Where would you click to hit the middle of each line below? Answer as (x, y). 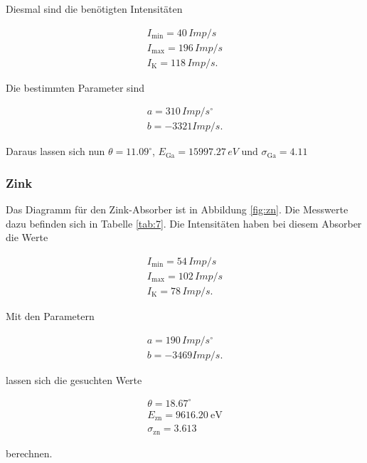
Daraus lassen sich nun (55, 151)
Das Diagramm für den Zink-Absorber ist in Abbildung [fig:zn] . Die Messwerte (177, 209)
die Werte (27, 237)
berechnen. (29, 453)
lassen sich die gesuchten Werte (74, 379)
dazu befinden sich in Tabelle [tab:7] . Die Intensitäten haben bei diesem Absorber (184, 223)
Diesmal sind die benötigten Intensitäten (94, 9)
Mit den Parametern (50, 316)
